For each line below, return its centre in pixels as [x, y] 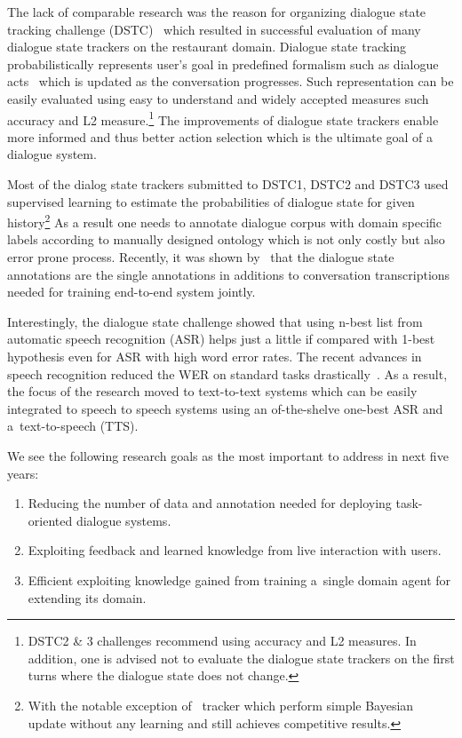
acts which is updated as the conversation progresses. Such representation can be [231, 81]
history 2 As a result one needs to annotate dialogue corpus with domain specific [225, 221]
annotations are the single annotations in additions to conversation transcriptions [229, 274]
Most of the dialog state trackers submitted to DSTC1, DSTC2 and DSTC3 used [228, 184]
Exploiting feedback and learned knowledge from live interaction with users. [235, 550]
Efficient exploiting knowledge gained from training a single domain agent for [239, 579]
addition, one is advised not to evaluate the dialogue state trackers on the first [241, 658]
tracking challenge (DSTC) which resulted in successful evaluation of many [214, 29]
